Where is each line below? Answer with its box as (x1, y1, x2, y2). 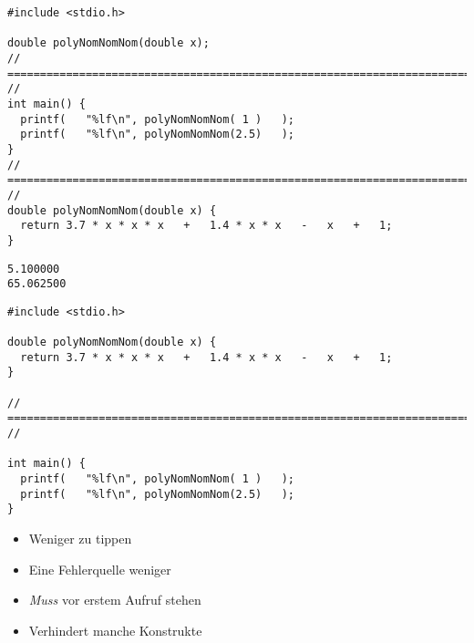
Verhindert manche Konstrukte (28, 620, 202, 639)
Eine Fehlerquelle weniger (28, 559, 171, 578)
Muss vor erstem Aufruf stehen (28, 590, 201, 609)
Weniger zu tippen (28, 529, 132, 547)
